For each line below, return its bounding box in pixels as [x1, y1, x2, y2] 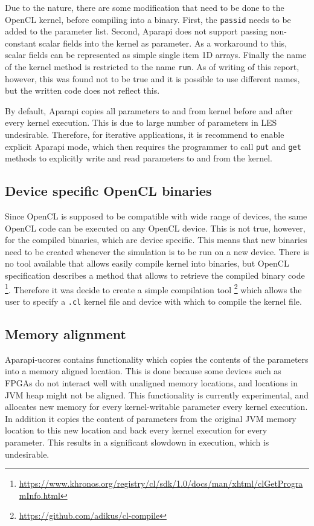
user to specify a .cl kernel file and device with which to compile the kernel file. [5, 294, 302, 307]
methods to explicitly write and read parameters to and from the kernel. [5, 152, 272, 164]
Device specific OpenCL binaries [5, 181, 212, 200]
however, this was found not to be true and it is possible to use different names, [5, 72, 300, 85]
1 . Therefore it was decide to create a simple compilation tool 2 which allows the [5, 281, 302, 296]
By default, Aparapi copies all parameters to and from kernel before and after [5, 104, 293, 117]
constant [5, 36, 36, 49]
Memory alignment [5, 324, 126, 343]
